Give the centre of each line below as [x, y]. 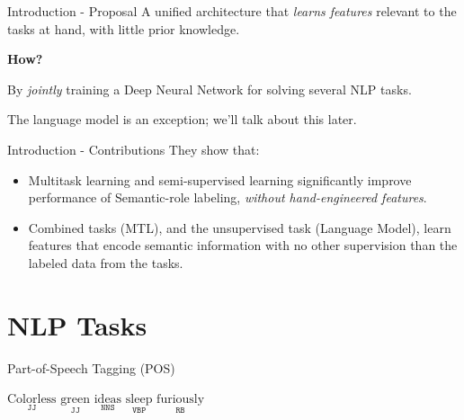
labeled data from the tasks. [106, 262]
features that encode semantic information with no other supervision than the [243, 245]
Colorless [32, 400]
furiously [181, 400]
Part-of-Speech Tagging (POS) [91, 367]
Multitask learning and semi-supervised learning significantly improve [220, 179]
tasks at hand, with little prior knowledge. [124, 28]
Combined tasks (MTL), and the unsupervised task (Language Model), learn [240, 227]
